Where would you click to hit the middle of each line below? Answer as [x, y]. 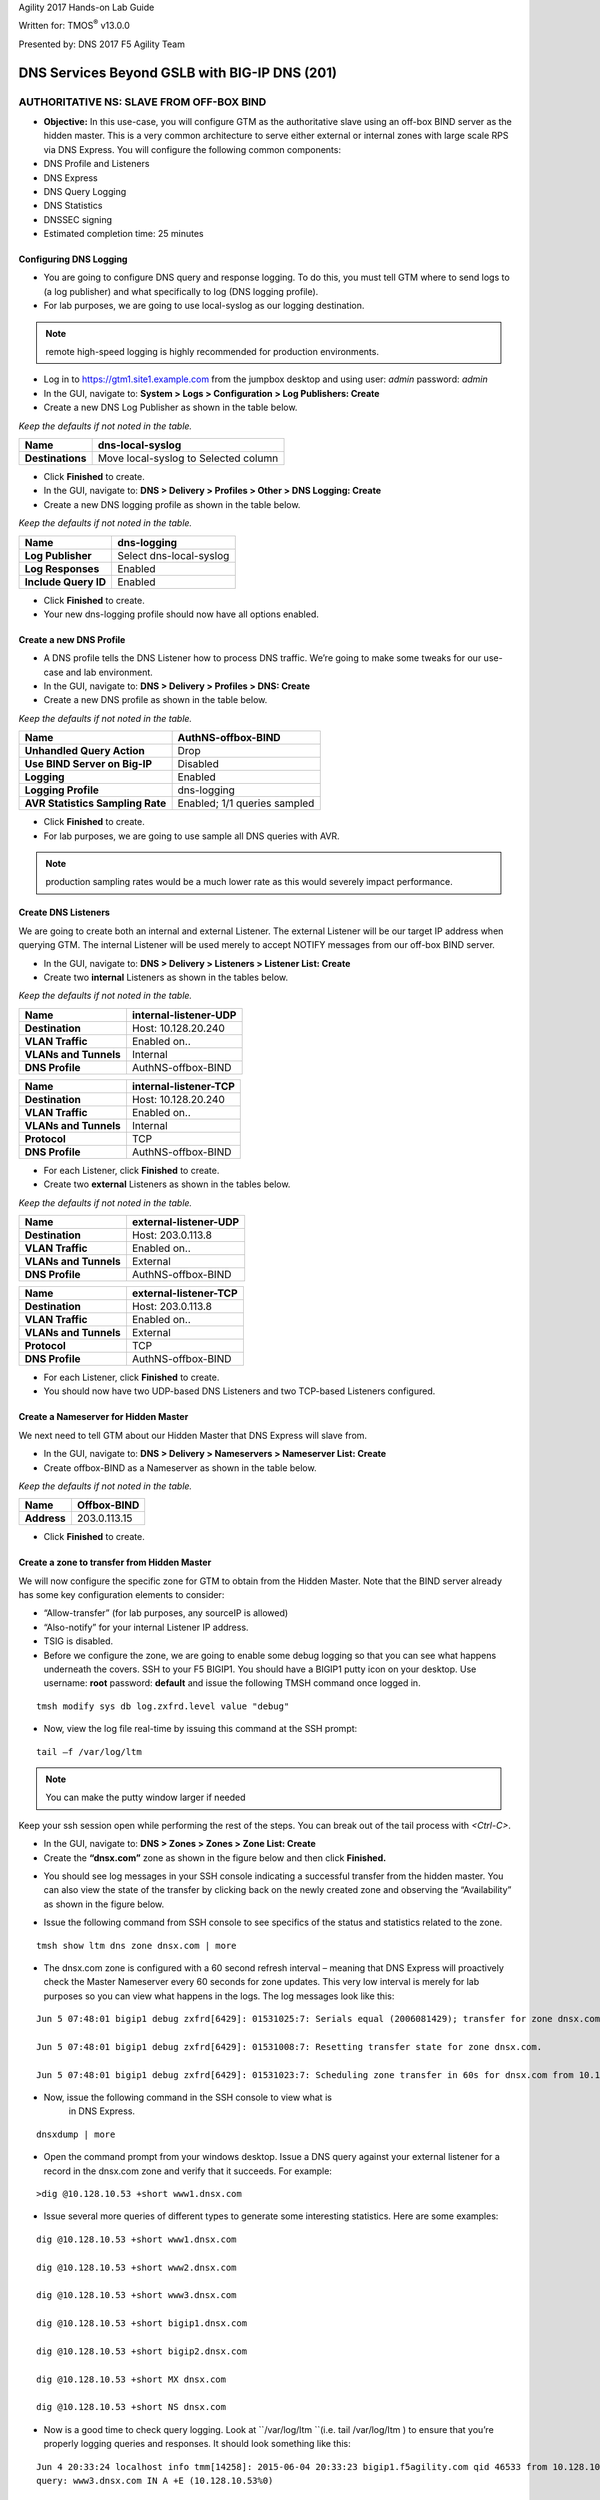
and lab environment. [109, 672]
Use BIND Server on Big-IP [88, 764]
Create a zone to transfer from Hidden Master [115, 1562]
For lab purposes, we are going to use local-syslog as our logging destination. [204, 306]
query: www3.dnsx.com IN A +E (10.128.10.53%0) [155, 2480]
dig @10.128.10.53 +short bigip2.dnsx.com [142, 2351]
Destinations [55, 458]
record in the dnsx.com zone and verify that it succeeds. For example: [187, 2171]
